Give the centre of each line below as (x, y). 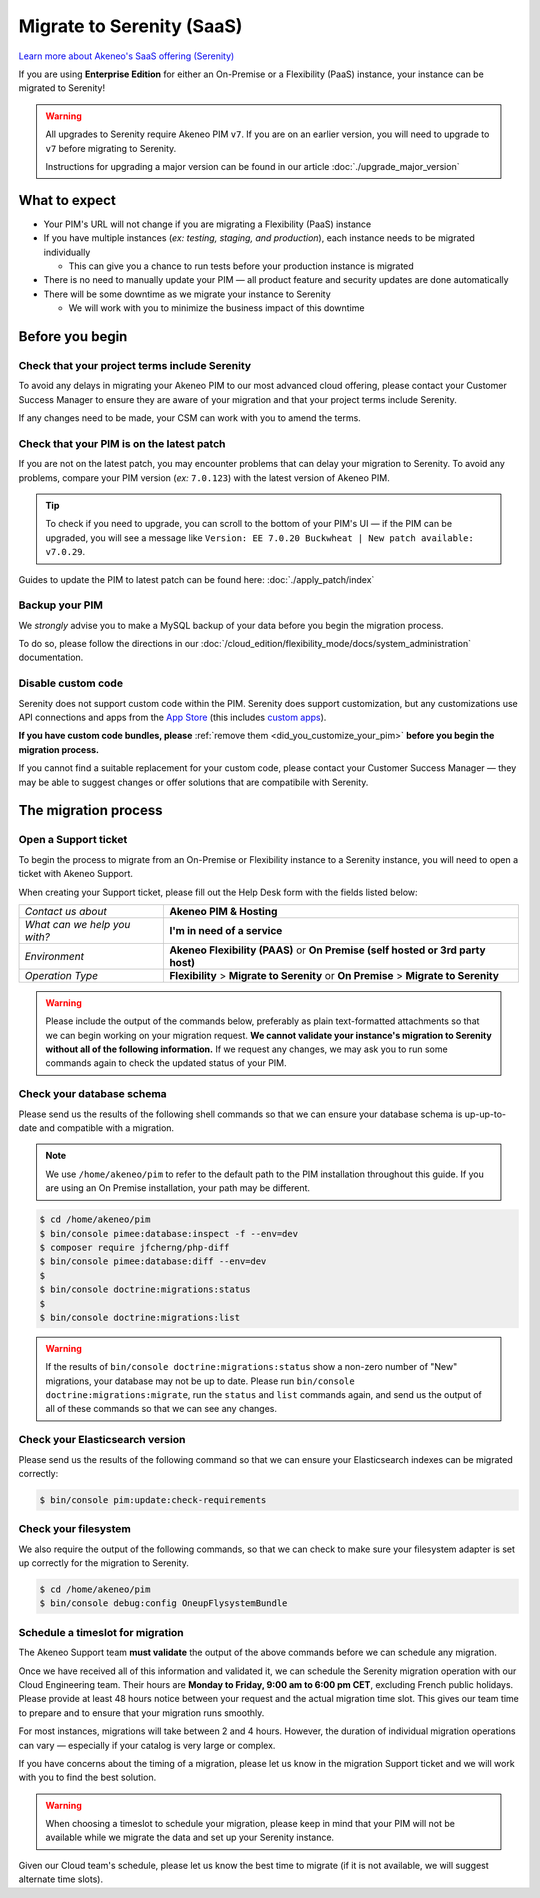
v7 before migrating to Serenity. (111, 148)
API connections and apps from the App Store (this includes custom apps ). (172, 717)
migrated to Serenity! (62, 88)
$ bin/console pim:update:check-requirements (153, 1499)
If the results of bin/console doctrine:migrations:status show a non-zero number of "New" (251, 1367)
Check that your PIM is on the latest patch (122, 443)
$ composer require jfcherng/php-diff (134, 1247)
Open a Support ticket (73, 840)
